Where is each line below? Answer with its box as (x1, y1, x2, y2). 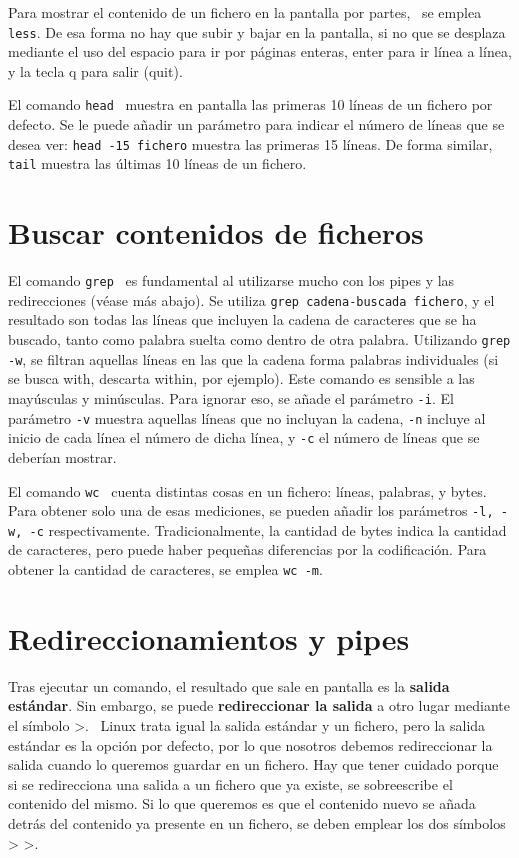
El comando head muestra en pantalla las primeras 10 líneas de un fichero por (8, 94, 493, 115)
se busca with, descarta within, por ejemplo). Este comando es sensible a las (8, 368, 475, 389)
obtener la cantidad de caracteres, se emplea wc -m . (8, 559, 323, 580)
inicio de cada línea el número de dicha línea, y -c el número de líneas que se (8, 427, 480, 448)
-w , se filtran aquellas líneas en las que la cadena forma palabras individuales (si (8, 348, 499, 369)
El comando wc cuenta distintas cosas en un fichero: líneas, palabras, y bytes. (8, 480, 487, 501)
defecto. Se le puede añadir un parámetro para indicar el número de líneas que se (8, 114, 505, 135)
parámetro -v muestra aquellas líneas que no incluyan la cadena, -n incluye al (8, 407, 486, 428)
